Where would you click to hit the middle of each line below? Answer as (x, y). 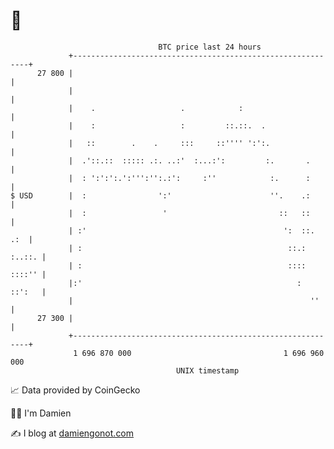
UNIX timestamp (207, 370)
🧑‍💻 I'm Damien (41, 413)
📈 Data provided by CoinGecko (75, 390)
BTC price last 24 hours (210, 47)
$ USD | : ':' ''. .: (160, 195)
